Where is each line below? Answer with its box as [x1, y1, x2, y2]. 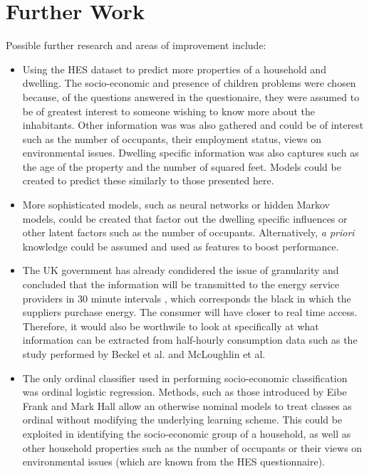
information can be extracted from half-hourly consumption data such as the [22, 332, 358, 347]
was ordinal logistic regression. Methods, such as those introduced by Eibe [22, 384, 347, 399]
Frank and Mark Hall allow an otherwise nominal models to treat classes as [22, 398, 352, 413]
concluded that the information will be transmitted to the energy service [22, 277, 340, 292]
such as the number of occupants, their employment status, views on [22, 131, 322, 146]
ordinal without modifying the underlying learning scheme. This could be [22, 412, 343, 427]
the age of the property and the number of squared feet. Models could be [22, 159, 341, 174]
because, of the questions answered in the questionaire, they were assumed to [22, 89, 360, 104]
